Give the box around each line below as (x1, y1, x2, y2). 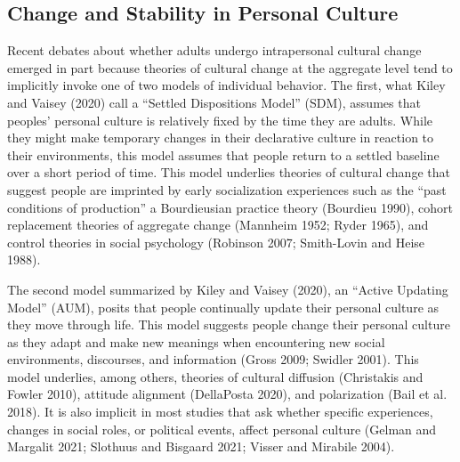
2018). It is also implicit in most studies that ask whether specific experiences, (7, 402, 433, 421)
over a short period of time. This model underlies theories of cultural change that (7, 163, 450, 182)
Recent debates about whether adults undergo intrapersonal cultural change (7, 41, 422, 60)
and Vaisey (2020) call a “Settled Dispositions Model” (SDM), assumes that (7, 93, 421, 111)
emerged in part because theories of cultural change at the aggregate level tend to (7, 58, 453, 77)
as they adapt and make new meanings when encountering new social (7, 332, 385, 351)
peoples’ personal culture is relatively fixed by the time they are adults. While (7, 110, 433, 129)
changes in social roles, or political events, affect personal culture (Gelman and (7, 419, 437, 438)
